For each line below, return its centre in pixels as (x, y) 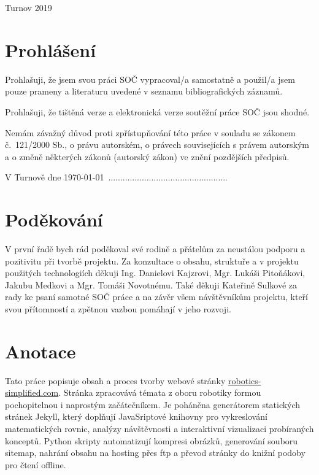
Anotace (40, 351)
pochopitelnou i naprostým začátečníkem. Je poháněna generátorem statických (153, 404)
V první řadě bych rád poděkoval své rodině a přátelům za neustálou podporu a (155, 249)
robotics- (245, 380)
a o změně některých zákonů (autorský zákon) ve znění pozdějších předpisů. (147, 156)
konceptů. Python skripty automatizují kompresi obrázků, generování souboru (152, 440)
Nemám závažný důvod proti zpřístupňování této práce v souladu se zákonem (150, 132)
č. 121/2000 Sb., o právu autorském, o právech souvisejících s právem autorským (157, 145)
